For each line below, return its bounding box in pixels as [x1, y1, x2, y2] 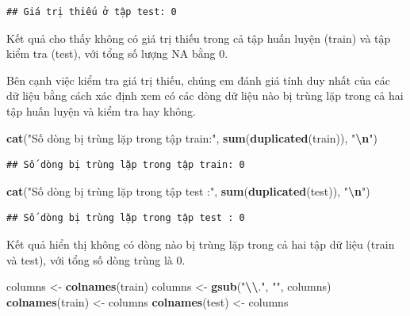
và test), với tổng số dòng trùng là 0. [6, 251, 186, 268]
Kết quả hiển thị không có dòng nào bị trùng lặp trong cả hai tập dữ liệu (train [6, 235, 395, 252]
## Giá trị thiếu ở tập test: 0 [6, 6, 177, 17]
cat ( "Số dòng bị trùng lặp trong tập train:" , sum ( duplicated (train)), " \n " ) [6, 129, 378, 146]
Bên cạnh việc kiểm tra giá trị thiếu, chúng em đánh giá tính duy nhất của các [6, 71, 391, 88]
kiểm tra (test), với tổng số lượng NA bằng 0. [6, 45, 228, 62]
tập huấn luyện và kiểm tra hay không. [6, 102, 196, 119]
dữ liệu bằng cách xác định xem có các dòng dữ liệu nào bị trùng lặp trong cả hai [6, 87, 404, 104]
